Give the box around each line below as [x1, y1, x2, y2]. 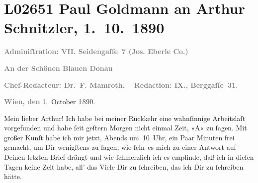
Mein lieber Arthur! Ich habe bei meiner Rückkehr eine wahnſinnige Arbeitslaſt [4, 113, 246, 123]
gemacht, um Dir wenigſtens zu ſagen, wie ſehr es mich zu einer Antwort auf [4, 142, 236, 152]
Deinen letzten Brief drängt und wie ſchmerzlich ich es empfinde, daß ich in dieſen [4, 152, 254, 162]
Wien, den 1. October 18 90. [4, 96, 95, 107]
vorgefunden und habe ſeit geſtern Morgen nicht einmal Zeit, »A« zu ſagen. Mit [4, 122, 247, 133]
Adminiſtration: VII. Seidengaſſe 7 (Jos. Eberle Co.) [4, 46, 188, 57]
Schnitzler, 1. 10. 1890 [4, 17, 165, 38]
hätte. [4, 171, 22, 182]
